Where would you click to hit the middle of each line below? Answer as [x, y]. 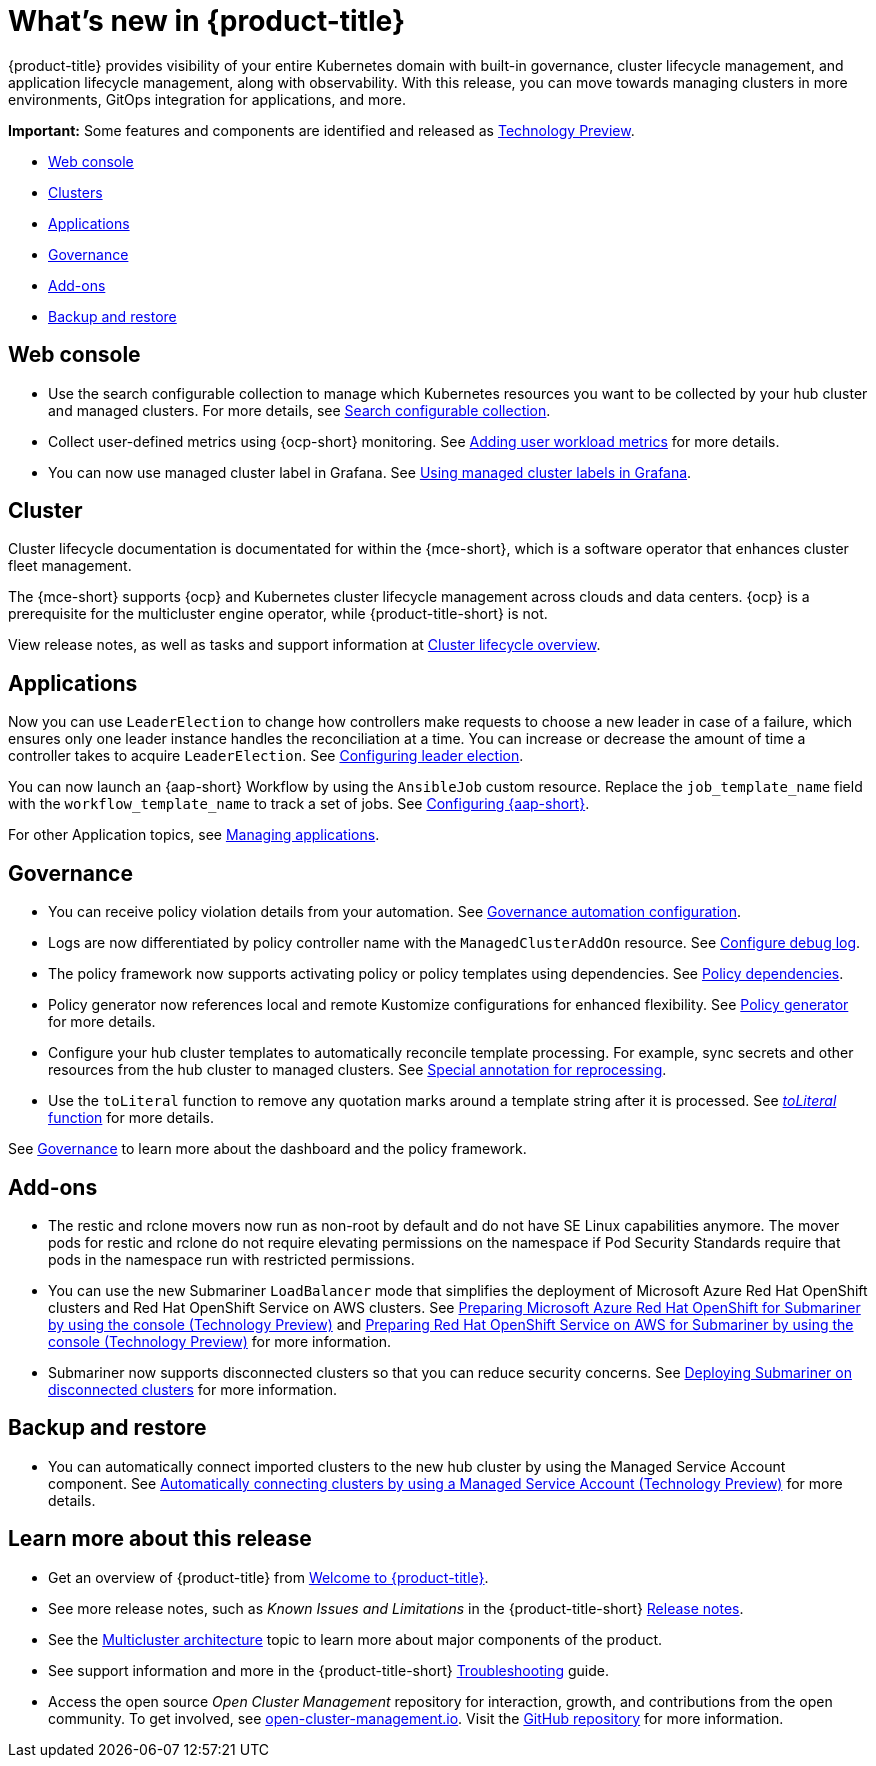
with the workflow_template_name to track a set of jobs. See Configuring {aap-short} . [299, 804]
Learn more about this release [160, 1539]
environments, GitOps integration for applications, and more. [207, 99]
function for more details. [131, 1118]
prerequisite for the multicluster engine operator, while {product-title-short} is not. [278, 614]
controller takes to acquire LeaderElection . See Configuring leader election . [266, 756]
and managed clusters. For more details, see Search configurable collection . [299, 410]
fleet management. [70, 566]
